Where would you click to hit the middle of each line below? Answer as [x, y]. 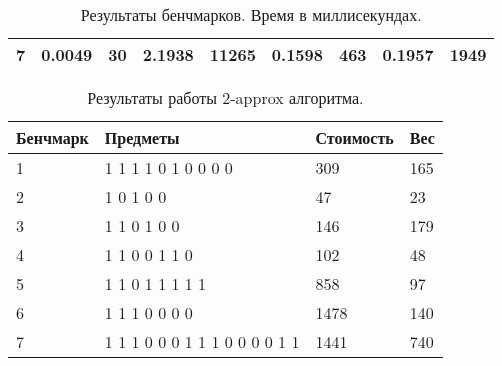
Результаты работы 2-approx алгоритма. [225, 97]
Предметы [142, 137]
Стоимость [354, 137]
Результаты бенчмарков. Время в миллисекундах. [251, 14]
